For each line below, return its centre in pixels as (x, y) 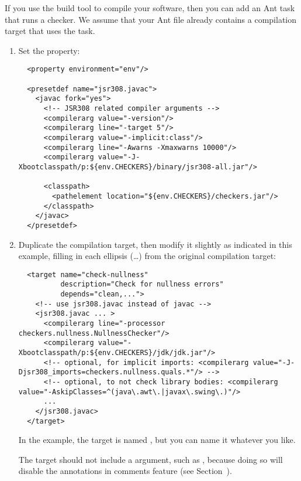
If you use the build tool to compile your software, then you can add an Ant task (150, 8)
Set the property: (49, 50)
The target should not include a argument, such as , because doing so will (150, 459)
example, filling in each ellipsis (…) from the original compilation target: (147, 256)
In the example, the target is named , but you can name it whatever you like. (157, 440)
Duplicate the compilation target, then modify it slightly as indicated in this (155, 244)
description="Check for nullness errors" (142, 284)
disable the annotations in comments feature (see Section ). (125, 471)
